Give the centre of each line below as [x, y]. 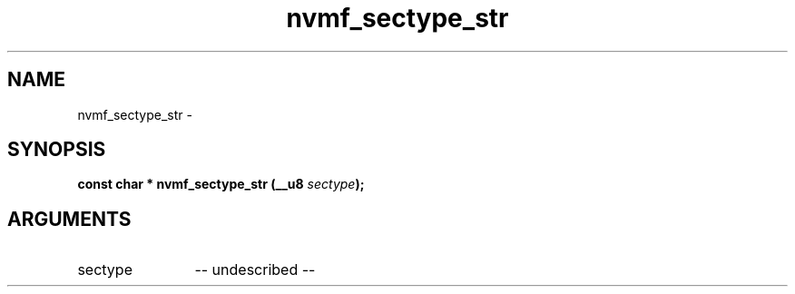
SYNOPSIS [57, 150]
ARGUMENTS [69, 219]
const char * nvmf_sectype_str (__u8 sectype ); [221, 184]
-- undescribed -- [255, 270]
